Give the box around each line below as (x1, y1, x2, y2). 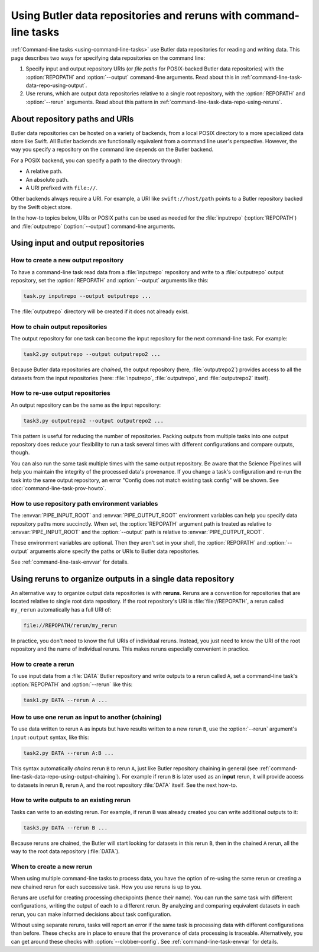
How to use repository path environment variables (11, 499, 158, 507)
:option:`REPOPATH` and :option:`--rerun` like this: (11, 681, 133, 688)
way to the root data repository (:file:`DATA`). (11, 848, 121, 855)
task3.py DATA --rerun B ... (23, 824, 108, 831)
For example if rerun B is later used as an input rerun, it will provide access (121, 773, 304, 780)
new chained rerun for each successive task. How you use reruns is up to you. (11, 883, 202, 890)
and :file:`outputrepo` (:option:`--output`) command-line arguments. (11, 223, 175, 230)
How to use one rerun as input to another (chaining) (11, 713, 162, 721)
